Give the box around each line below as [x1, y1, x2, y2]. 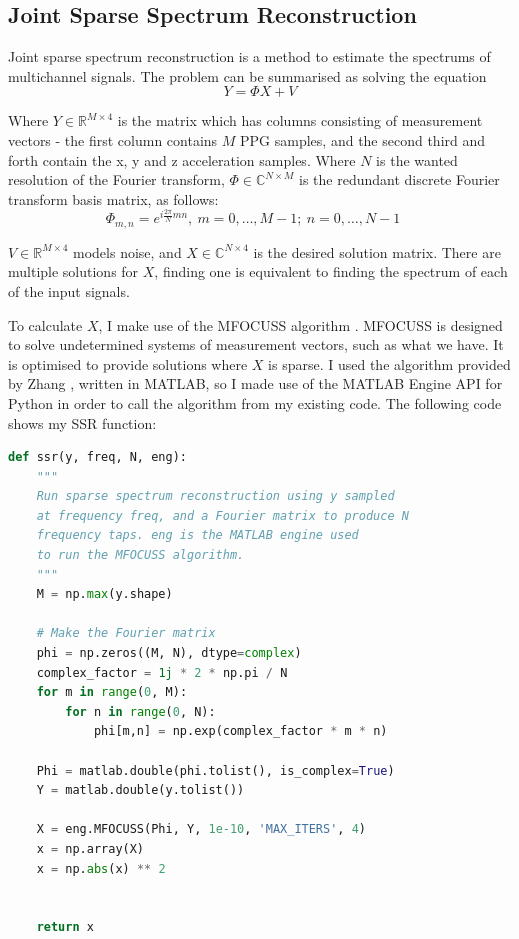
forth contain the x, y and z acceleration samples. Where [8, 149, 356, 170]
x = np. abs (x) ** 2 [36, 861, 166, 876]
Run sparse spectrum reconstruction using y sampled [36, 489, 395, 504]
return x [36, 920, 94, 935]
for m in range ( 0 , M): [36, 685, 188, 700]
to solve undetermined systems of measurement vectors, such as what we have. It [8, 334, 504, 355]
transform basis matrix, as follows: [8, 188, 219, 209]
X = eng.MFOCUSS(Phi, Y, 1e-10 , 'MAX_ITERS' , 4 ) [36, 822, 367, 837]
